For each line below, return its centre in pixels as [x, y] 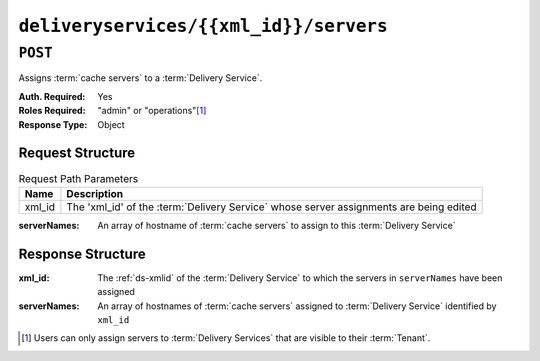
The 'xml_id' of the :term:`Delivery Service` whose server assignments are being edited [271, 207]
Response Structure [82, 253]
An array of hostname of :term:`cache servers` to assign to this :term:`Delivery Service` [276, 225]
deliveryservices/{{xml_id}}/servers [203, 26]
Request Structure [77, 153]
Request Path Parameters [78, 178]
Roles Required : [52, 111]
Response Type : [53, 124]
